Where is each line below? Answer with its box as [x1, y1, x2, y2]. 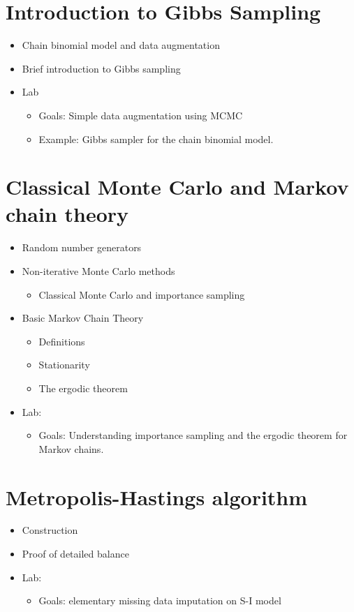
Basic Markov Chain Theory [22, 311, 144, 325]
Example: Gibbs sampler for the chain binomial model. [38, 131, 274, 146]
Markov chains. [38, 441, 104, 456]
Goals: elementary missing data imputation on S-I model [38, 593, 281, 608]
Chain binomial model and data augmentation [22, 38, 220, 52]
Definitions [38, 334, 85, 348]
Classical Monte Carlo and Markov [6, 172, 349, 201]
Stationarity [38, 357, 90, 372]
